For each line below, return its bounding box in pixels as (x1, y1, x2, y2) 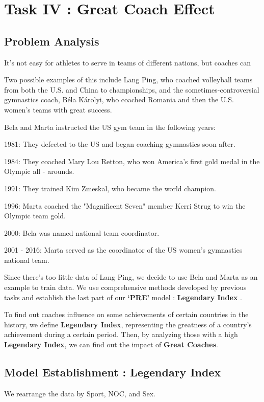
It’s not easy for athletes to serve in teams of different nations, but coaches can (4, 57, 251, 68)
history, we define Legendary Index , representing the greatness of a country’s (4, 319, 252, 329)
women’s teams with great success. (4, 104, 112, 115)
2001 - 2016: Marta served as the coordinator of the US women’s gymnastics (4, 244, 243, 255)
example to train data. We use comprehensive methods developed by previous (4, 282, 247, 293)
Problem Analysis (4, 33, 99, 49)
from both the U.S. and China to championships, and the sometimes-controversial (4, 84, 259, 95)
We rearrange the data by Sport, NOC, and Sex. (4, 388, 155, 398)
